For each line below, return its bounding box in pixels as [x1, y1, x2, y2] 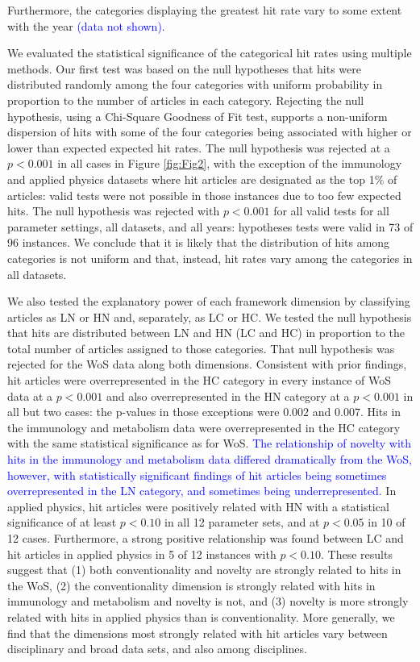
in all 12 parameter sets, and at [164, 514, 320, 531]
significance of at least [7, 514, 117, 531]
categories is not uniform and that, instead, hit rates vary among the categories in [7, 249, 413, 266]
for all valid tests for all [273, 202, 389, 219]
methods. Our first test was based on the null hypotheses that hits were [7, 60, 361, 77]
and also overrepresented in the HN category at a [106, 387, 350, 404]
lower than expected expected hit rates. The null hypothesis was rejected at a [7, 139, 390, 156]
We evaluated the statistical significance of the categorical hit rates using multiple [7, 44, 412, 61]
